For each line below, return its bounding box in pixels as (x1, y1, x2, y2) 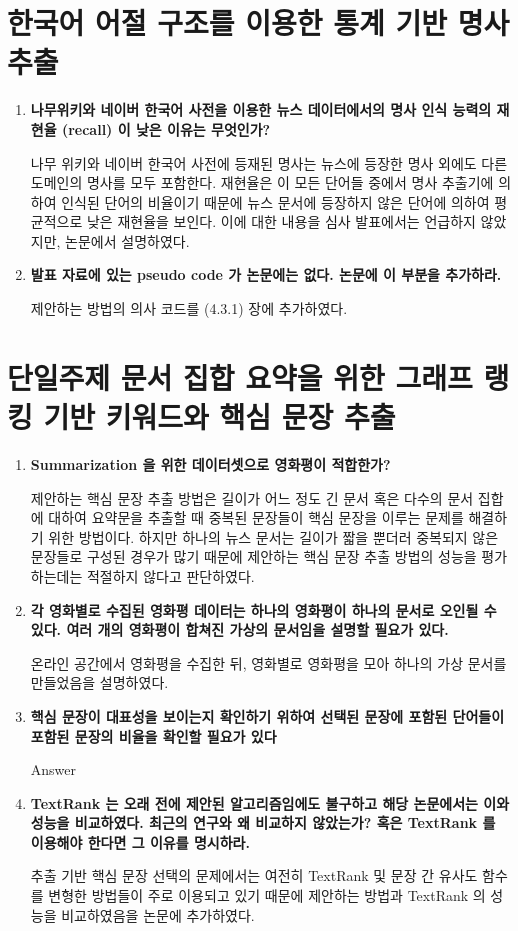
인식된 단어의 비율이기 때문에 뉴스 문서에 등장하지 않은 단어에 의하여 (61, 191, 490, 212)
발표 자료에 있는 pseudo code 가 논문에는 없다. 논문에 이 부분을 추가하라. (30, 264, 502, 285)
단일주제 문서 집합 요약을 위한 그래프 (7, 356, 473, 397)
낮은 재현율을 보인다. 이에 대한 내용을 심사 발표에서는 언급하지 (86, 211, 476, 232)
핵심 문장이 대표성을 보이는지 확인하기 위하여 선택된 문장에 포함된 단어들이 (30, 705, 505, 726)
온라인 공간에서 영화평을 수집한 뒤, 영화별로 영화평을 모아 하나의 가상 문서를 (30, 652, 507, 673)
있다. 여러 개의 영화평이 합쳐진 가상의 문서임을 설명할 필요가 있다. (30, 619, 449, 640)
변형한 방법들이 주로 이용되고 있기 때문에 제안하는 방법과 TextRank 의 (48, 885, 486, 906)
